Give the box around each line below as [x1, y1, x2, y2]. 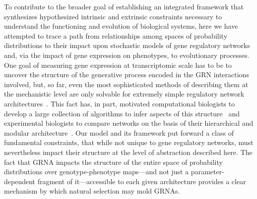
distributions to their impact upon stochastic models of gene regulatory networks [4, 40, 250, 50]
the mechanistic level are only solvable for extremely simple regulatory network [4, 89, 245, 99]
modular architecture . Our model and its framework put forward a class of [4, 127, 234, 138]
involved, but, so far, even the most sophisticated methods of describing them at [4, 79, 249, 89]
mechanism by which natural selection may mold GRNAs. [4, 186, 180, 196]
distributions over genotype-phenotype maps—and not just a [4, 166, 189, 177]
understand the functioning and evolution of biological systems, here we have [4, 21, 238, 31]
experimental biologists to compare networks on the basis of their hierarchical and [4, 118, 254, 128]
